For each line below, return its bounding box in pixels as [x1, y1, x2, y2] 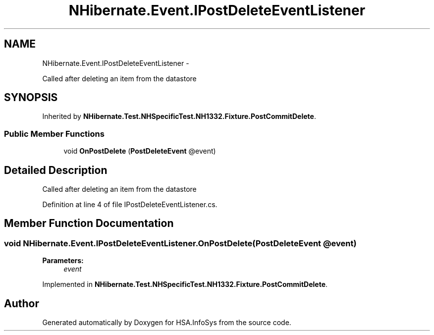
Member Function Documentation [4, 217, 174, 230]
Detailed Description [4, 164, 108, 176]
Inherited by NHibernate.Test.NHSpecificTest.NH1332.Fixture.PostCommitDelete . [42, 112, 316, 121]
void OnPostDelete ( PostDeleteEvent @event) [63, 147, 216, 156]
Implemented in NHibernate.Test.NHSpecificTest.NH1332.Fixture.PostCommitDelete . [42, 280, 328, 289]
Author [4, 297, 39, 310]
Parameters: [42, 256, 84, 265]
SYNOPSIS [4, 91, 58, 104]
